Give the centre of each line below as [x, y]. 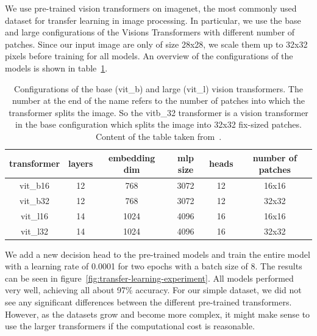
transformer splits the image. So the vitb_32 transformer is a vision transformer [158, 112]
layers [81, 163]
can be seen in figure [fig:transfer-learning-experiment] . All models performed [149, 278]
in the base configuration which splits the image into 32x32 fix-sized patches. [158, 124]
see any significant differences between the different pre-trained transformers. [148, 301]
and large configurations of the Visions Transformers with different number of [150, 32]
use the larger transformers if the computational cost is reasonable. [130, 326]
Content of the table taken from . [158, 136]
